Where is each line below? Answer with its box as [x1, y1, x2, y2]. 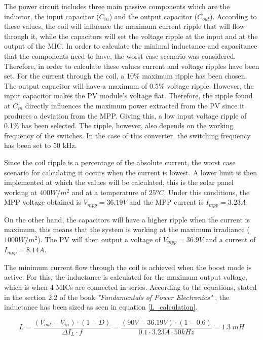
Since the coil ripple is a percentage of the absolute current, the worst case [4, 157, 236, 167]
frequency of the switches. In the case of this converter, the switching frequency [4, 130, 251, 140]
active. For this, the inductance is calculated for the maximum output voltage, [4, 272, 247, 282]
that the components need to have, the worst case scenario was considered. [4, 50, 236, 61]
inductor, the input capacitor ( [4, 11, 99, 21]
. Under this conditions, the [164, 186, 250, 197]
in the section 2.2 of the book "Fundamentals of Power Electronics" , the [4, 291, 230, 302]
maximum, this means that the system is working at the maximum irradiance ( [4, 224, 250, 235]
